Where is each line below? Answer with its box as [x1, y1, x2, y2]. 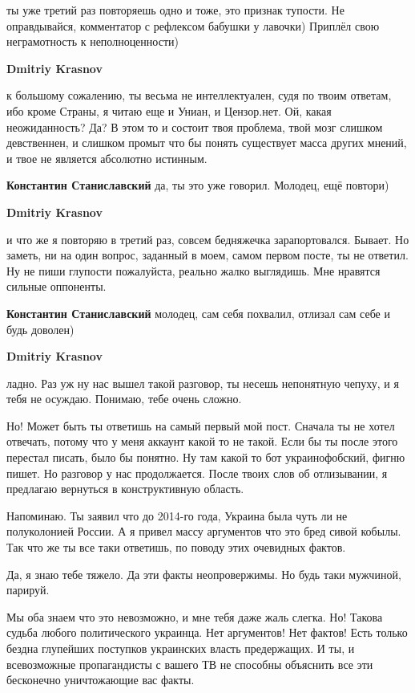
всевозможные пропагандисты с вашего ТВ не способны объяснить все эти [6, 655, 373, 672]
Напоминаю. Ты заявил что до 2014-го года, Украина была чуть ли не [6, 507, 348, 524]
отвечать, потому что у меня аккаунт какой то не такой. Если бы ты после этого [6, 433, 398, 450]
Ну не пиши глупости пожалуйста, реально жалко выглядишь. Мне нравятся [6, 262, 381, 279]
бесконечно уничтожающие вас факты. [6, 671, 195, 688]
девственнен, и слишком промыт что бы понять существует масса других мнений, [6, 134, 407, 151]
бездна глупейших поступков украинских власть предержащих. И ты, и [6, 640, 355, 656]
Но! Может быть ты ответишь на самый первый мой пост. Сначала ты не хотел [6, 417, 395, 434]
